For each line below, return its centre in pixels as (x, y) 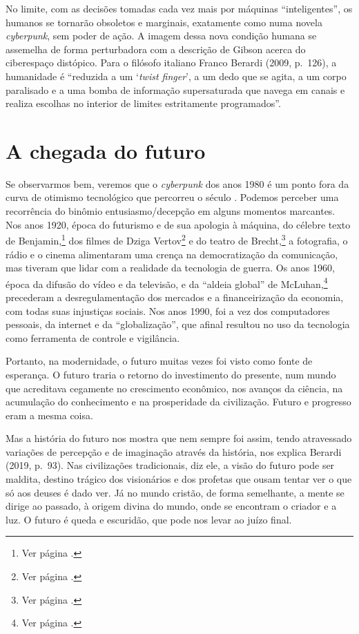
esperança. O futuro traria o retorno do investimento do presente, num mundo (171, 374)
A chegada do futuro (106, 150)
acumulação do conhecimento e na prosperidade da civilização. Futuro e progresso (178, 402)
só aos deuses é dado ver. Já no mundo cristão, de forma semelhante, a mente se (175, 492)
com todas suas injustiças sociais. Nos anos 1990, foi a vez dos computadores (168, 310)
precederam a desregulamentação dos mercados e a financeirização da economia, (175, 297)
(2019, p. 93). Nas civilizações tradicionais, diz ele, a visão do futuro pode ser (170, 465)
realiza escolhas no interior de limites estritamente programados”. (143, 103)
